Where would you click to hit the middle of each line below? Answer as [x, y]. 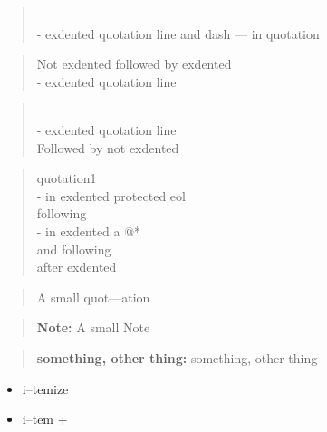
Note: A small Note [93, 327]
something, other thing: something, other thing [177, 357]
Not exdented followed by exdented [134, 64]
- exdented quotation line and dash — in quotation [178, 33]
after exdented [77, 267]
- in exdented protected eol [111, 195]
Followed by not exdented [108, 147]
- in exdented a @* [89, 230]
